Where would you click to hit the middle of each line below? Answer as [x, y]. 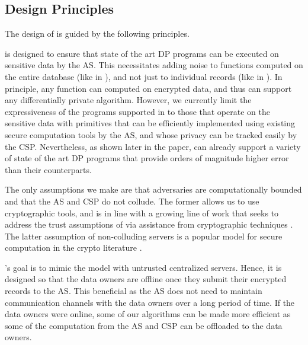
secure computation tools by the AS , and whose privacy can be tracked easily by [151, 134]
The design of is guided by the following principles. [97, 33]
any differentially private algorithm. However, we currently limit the [128, 100]
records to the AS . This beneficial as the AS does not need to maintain [134, 291]
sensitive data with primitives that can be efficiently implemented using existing [150, 123]
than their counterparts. [48, 169]
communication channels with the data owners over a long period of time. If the [150, 302]
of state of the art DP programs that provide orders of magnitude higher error [147, 158]
